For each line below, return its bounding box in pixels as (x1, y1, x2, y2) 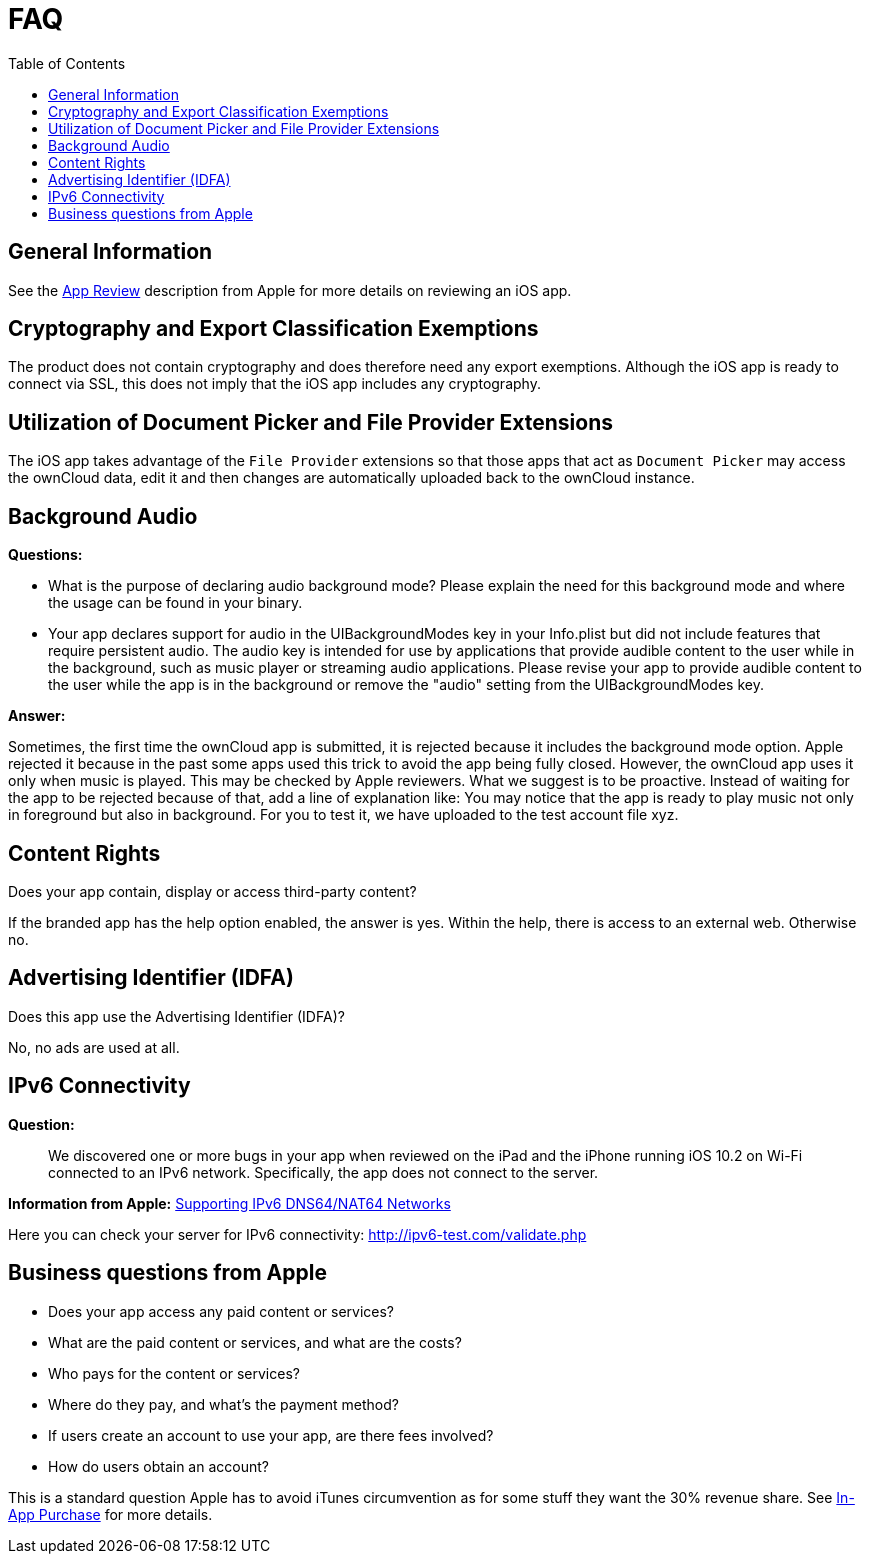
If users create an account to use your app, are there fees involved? (48, 1426, 494, 1444)
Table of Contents (8, 54, 126, 72)
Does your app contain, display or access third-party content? (8, 882, 417, 900)
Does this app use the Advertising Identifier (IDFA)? (8, 1007, 345, 1025)
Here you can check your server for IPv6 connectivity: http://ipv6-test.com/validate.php (8, 1225, 587, 1243)
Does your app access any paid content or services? (48, 1302, 395, 1320)
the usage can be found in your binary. (48, 594, 303, 612)
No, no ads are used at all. (8, 1038, 180, 1056)
